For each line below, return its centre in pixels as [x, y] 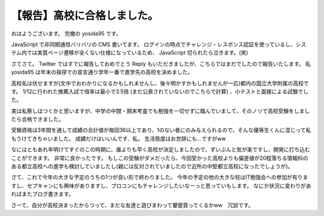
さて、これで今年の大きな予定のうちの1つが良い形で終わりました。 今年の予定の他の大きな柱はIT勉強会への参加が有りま [160, 177]
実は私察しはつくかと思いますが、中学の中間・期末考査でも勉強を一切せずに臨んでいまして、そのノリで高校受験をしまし [160, 111]
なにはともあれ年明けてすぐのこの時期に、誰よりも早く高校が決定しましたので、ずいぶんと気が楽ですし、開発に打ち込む [160, 150]
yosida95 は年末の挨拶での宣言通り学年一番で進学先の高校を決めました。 [102, 72]
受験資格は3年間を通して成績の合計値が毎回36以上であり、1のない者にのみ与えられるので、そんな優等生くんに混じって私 [161, 130]
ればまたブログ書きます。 [43, 194]
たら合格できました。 [37, 119]
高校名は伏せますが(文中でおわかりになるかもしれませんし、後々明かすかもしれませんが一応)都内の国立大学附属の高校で [160, 83]
